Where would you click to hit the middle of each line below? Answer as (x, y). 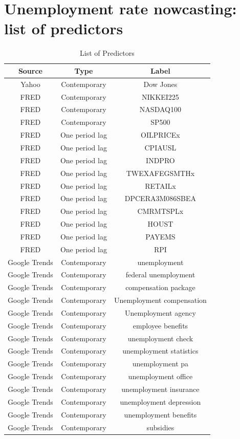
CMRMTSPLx (160, 211)
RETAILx (160, 185)
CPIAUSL (160, 147)
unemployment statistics (160, 351)
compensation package (160, 287)
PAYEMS (160, 236)
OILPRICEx (160, 135)
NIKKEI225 (160, 96)
